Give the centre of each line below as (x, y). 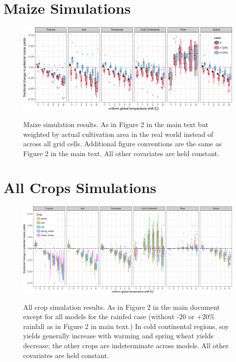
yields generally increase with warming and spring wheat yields (118, 336)
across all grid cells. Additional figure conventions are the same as (122, 144)
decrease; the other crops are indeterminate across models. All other (126, 345)
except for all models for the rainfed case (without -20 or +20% (119, 316)
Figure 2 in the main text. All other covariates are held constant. (121, 153)
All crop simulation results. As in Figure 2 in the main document (121, 307)
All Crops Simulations (80, 187)
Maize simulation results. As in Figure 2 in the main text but (116, 124)
